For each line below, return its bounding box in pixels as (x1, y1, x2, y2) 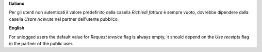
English (9, 25, 25, 31)
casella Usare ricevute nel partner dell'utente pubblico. (9, 16, 119, 22)
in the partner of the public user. (9, 40, 74, 46)
